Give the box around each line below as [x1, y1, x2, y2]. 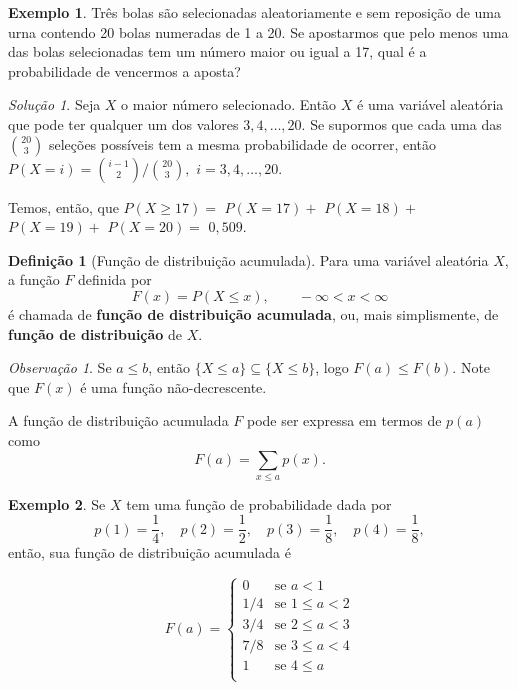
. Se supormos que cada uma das [301, 113, 502, 134]
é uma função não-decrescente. [80, 376, 267, 397]
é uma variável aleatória [357, 94, 504, 115]
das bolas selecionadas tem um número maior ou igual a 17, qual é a [8, 41, 427, 62]
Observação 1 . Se [8, 357, 112, 378]
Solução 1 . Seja [8, 94, 101, 115]
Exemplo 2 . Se [8, 493, 106, 514]
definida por [78, 269, 152, 290]
